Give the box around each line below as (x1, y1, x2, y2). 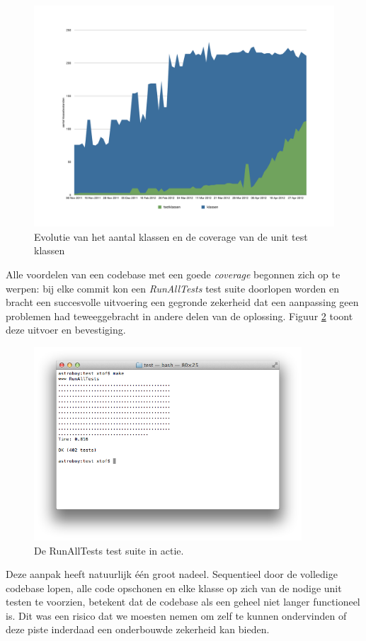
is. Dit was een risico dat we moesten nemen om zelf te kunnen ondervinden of (6, 608, 347, 623)
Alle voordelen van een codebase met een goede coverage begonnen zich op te (6, 266, 341, 281)
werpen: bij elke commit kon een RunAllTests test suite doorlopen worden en (6, 280, 339, 295)
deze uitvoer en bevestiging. (6, 322, 126, 337)
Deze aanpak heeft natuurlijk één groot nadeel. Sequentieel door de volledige (6, 567, 338, 582)
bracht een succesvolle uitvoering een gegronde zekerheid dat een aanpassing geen (6, 295, 359, 310)
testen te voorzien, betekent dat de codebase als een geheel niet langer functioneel (6, 594, 360, 609)
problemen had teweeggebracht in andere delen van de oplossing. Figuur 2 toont (6, 308, 353, 323)
